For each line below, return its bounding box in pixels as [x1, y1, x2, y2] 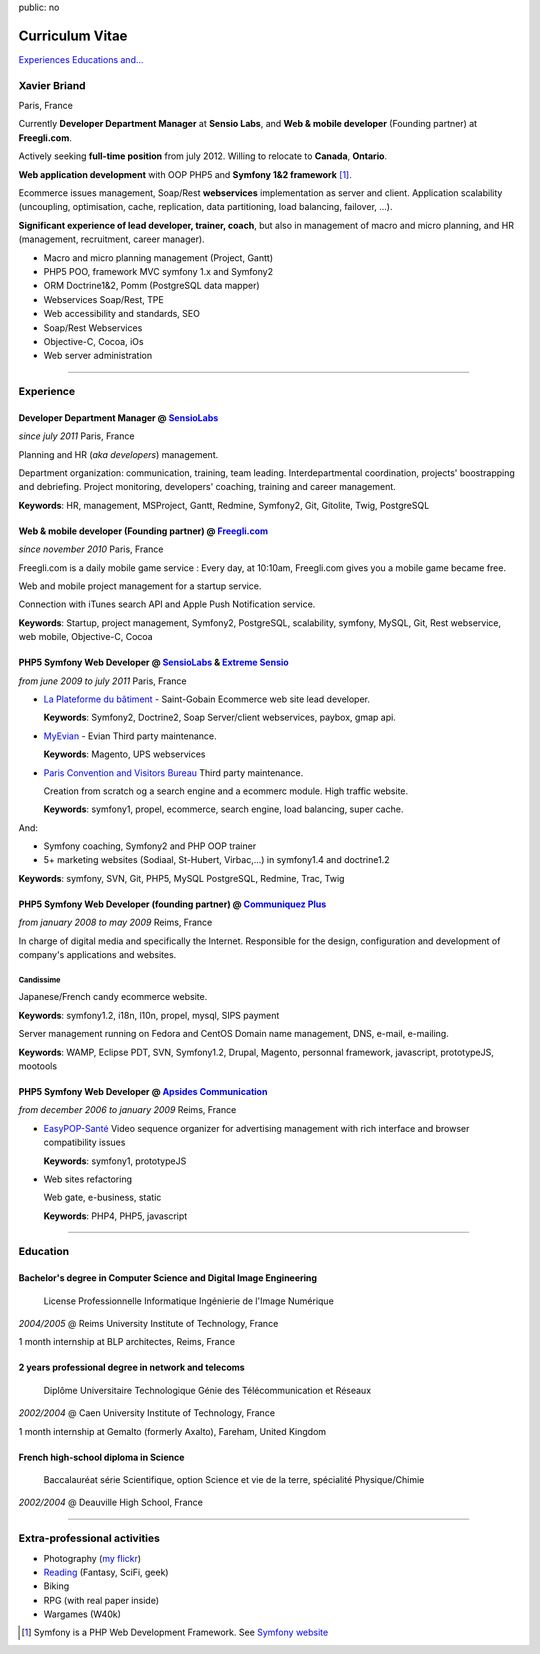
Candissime [18, 975, 61, 985]
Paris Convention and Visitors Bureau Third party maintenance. [43, 766, 304, 779]
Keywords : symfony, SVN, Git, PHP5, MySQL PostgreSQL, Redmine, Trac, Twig [18, 872, 345, 884]
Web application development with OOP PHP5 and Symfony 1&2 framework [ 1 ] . [18, 168, 352, 180]
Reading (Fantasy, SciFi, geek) [43, 1566, 169, 1578]
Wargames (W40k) [43, 1608, 122, 1620]
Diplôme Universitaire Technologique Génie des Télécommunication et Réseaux [43, 1384, 372, 1396]
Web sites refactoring [43, 1173, 132, 1185]
